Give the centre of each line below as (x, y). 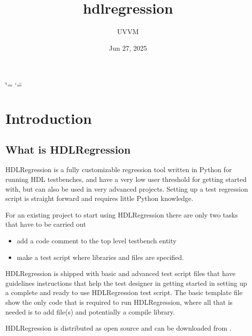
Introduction (49, 118)
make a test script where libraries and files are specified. (100, 257)
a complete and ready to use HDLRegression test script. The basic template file (124, 292)
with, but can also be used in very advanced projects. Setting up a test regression (127, 188)
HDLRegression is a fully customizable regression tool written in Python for (119, 169)
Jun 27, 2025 (128, 48)
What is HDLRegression (68, 149)
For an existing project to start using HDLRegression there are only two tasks (122, 214)
